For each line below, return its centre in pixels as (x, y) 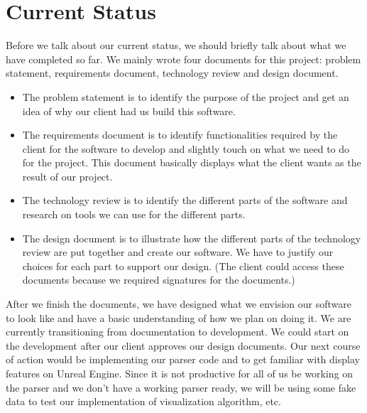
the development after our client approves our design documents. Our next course (183, 345)
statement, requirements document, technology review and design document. (172, 73)
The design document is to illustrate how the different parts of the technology (192, 238)
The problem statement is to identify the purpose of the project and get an (186, 96)
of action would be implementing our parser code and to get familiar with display (183, 359)
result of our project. (67, 176)
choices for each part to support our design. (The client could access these (183, 265)
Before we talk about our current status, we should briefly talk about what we (176, 45)
